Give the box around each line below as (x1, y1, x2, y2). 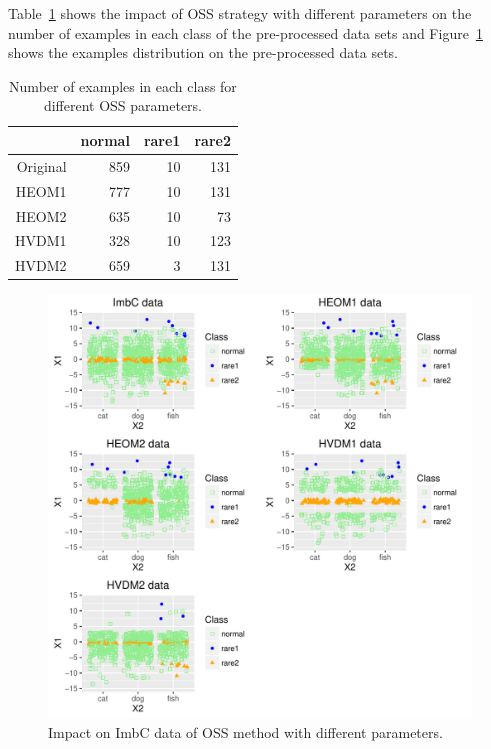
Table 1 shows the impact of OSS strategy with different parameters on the (8, 3, 472, 23)
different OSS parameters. (43, 95, 203, 116)
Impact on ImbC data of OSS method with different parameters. (48, 721, 443, 742)
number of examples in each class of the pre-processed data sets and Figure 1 (8, 22, 483, 43)
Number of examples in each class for (9, 75, 237, 96)
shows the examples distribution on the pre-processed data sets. (8, 42, 398, 63)
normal (80, 129, 130, 150)
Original (16, 155, 67, 176)
